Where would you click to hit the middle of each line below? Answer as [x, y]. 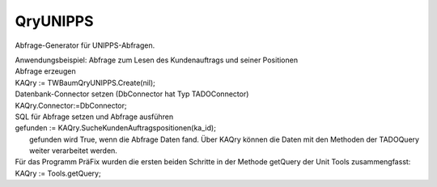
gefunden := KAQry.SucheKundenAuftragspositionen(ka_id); [115, 128]
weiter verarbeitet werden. [73, 151]
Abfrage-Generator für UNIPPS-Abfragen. [85, 45]
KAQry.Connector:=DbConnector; [71, 105]
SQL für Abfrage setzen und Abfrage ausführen [94, 117]
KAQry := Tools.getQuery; [58, 173]
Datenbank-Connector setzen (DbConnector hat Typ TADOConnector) [132, 94]
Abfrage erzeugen [45, 71]
